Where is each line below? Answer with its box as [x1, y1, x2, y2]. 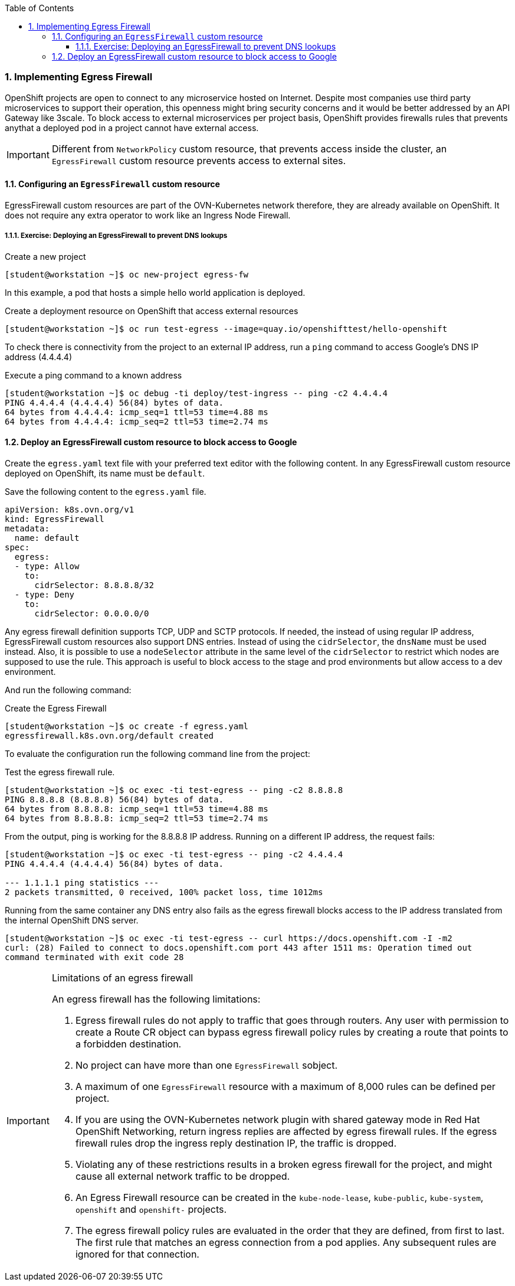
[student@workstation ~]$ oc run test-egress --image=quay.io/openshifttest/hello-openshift [5, 324, 448, 334]
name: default [14, 533, 80, 543]
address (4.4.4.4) [5, 351, 72, 362]
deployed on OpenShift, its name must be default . [5, 468, 205, 478]
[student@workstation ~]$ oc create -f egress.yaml [5, 721, 249, 731]
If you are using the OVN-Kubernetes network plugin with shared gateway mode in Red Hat [75, 1113, 480, 1125]
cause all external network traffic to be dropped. [75, 1170, 290, 1182]
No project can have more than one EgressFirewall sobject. [75, 1059, 338, 1071]
